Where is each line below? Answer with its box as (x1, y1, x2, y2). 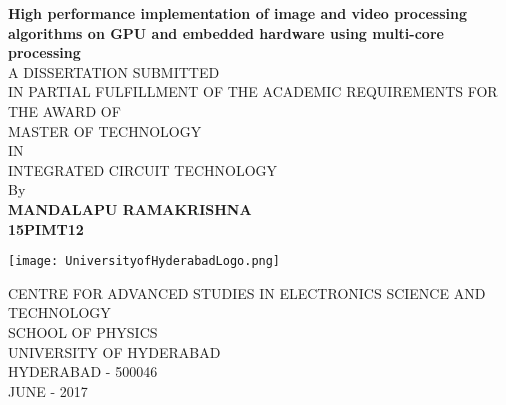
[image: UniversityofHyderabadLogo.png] (8, 254, 281, 269)
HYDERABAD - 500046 (8, 361, 158, 382)
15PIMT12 (8, 218, 84, 239)
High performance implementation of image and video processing (8, 3, 468, 23)
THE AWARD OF (8, 100, 121, 121)
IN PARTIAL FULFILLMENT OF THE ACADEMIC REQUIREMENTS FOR (8, 81, 498, 102)
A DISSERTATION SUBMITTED (8, 61, 220, 82)
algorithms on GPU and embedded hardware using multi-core (8, 22, 444, 43)
